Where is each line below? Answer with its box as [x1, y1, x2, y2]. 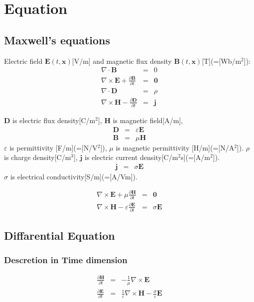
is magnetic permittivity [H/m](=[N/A [116, 142, 235, 152]
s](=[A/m [181, 152, 210, 162]
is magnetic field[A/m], [113, 115, 183, 125]
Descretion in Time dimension [4, 253, 127, 266]
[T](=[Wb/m [202, 55, 242, 66]
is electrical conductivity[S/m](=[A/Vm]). [10, 171, 137, 181]
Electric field [4, 55, 43, 66]
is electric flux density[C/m [12, 115, 96, 125]
